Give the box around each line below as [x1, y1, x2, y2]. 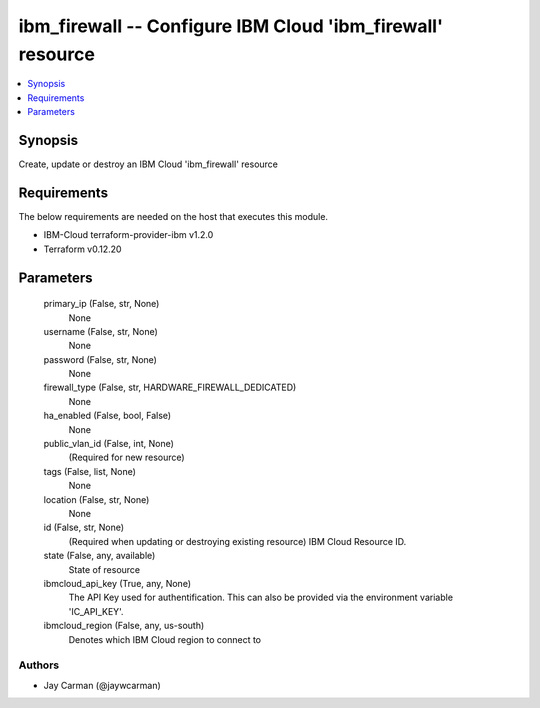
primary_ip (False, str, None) [43, 298, 160, 310]
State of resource [68, 563, 141, 575]
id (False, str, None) [43, 521, 125, 534]
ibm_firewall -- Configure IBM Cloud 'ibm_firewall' [18, 15, 444, 37]
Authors [18, 658, 60, 672]
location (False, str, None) [43, 493, 150, 505]
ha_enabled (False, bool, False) [43, 410, 172, 422]
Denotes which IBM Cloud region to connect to [68, 633, 262, 645]
